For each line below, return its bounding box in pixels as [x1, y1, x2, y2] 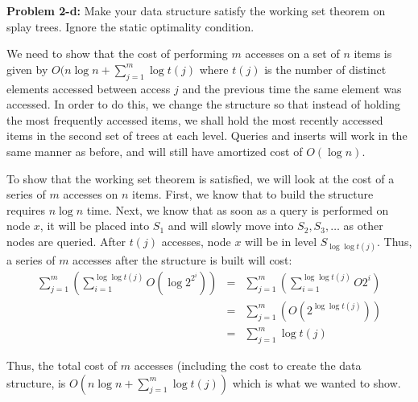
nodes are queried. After [6, 232, 126, 249]
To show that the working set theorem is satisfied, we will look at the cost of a [6, 170, 395, 187]
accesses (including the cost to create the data [134, 357, 362, 374]
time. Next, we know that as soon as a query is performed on [86, 201, 389, 218]
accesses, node [161, 232, 231, 249]
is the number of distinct [264, 60, 387, 77]
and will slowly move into [168, 217, 294, 234]
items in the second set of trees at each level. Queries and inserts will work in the [6, 127, 408, 144]
